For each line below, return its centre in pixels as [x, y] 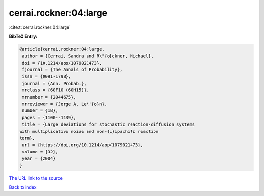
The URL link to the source [36, 178]
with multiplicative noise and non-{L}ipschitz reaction [89, 131]
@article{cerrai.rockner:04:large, [62, 49]
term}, [27, 138]
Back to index [23, 187]
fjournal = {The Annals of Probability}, [72, 70]
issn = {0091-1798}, [47, 76]
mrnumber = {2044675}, [49, 97]
